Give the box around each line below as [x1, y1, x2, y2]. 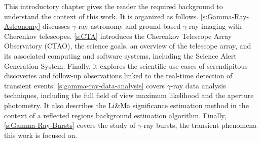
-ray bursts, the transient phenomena [141, 120, 257, 130]
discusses [42, 21, 70, 31]
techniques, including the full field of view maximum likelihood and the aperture [4, 90, 254, 101]
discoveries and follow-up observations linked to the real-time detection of [4, 70, 233, 81]
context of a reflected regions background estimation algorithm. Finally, [4, 110, 227, 120]
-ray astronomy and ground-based [76, 21, 181, 31]
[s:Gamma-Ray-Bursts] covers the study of [4, 120, 136, 130]
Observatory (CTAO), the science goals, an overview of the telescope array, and [4, 40, 251, 51]
